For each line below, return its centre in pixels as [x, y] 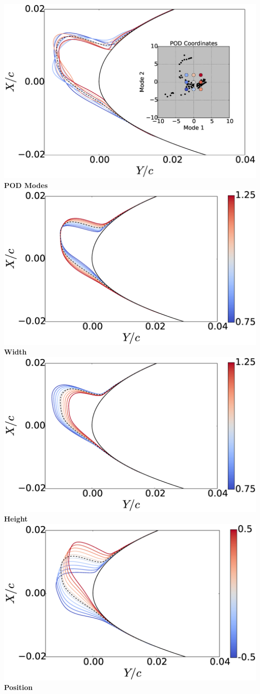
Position [18, 687]
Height [16, 519]
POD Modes [26, 185]
